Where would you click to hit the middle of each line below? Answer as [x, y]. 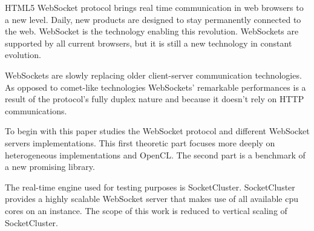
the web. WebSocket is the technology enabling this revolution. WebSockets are [152, 31]
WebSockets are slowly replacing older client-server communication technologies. [153, 75]
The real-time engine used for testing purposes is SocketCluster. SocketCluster [150, 187]
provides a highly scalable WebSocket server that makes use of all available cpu [152, 199]
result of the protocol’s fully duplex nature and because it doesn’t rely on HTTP [155, 99]
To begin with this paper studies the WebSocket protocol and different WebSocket [157, 131]
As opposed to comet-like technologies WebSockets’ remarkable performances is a [155, 87]
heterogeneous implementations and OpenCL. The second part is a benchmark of [155, 155]
